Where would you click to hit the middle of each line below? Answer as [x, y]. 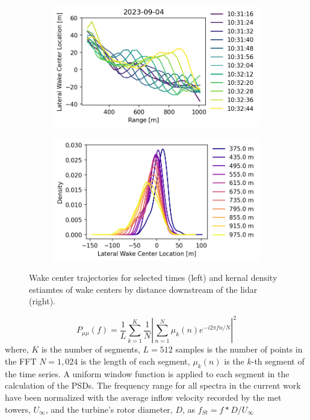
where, [17, 349]
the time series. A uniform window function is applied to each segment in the [147, 373]
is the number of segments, [91, 349]
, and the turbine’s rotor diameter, [109, 409]
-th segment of [278, 361]
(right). [42, 301]
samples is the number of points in [239, 349]
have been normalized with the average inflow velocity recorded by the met [143, 397]
